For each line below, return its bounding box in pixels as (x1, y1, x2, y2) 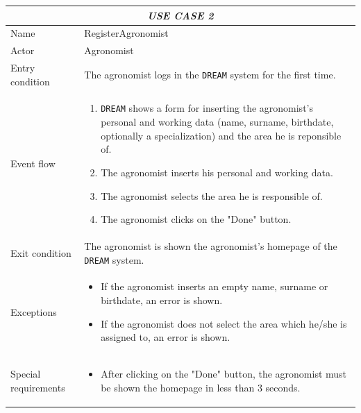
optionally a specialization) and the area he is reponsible (101, 128, 342, 142)
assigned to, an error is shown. (101, 330, 230, 344)
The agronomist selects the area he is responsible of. (101, 188, 323, 203)
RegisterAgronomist (84, 26, 169, 40)
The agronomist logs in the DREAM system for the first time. (84, 67, 336, 81)
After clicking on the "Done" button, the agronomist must (101, 366, 347, 381)
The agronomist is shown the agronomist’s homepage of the (84, 238, 337, 253)
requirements (10, 380, 65, 394)
